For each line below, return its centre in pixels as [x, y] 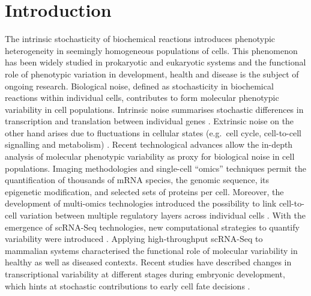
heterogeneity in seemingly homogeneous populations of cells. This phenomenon [151, 50]
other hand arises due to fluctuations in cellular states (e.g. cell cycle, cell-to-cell [153, 132]
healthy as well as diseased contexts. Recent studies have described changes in [148, 262]
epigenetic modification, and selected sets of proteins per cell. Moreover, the [144, 191]
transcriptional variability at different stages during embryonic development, [145, 274]
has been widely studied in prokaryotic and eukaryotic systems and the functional [155, 62]
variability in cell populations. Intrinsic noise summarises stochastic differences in [154, 109]
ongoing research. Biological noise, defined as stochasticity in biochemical [139, 86]
